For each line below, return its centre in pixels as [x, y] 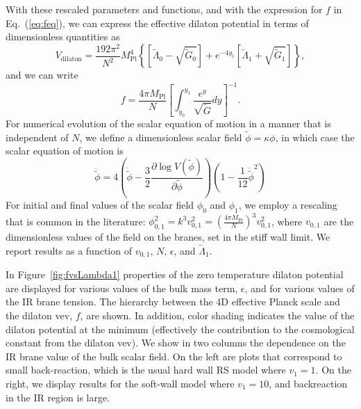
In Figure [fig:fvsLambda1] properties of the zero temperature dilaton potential [175, 274]
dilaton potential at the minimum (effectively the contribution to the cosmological [180, 329]
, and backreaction [308, 383]
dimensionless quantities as [63, 37]
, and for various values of [300, 288]
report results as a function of [69, 250]
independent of [37, 137]
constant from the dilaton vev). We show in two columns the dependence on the [176, 343]
